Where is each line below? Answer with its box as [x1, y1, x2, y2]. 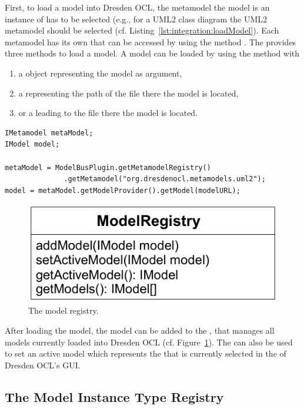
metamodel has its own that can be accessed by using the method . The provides [5, 35, 296, 48]
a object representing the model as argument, [18, 66, 182, 79]
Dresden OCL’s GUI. [5, 358, 81, 371]
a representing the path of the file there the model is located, [18, 87, 239, 99]
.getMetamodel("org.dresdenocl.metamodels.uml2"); [64, 175, 266, 184]
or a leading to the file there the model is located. [18, 107, 198, 119]
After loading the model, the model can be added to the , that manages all [5, 324, 275, 336]
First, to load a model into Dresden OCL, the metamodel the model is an [5, 1, 270, 13]
